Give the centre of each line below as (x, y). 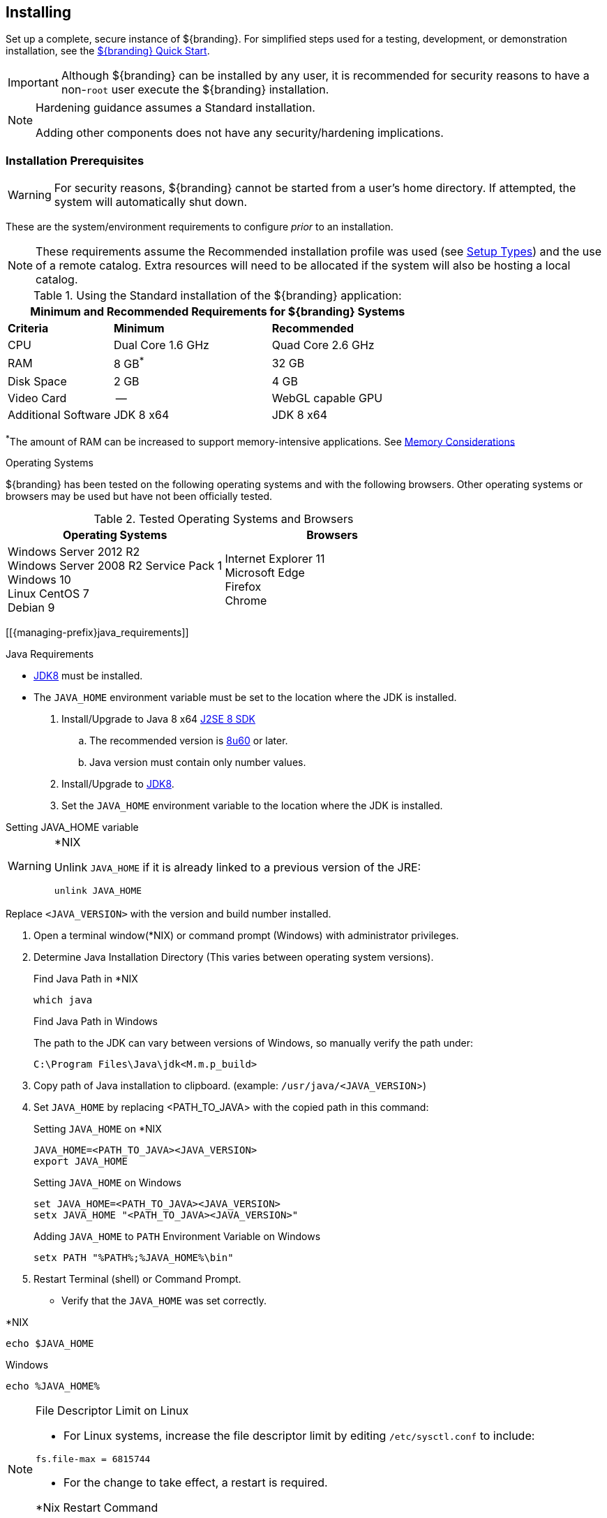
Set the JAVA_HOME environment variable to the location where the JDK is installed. (252, 806)
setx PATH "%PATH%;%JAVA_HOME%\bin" (134, 1258)
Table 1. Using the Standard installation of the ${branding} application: (217, 296)
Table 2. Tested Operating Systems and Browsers (224, 519)
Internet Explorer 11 (275, 559)
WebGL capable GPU (327, 398)
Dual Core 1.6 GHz (161, 345)
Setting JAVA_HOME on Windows (107, 1183)
